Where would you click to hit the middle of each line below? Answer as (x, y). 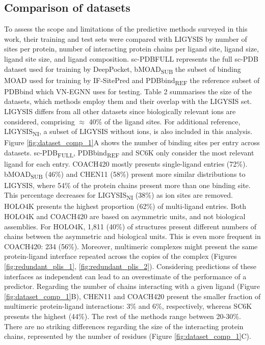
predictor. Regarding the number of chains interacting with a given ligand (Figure (132, 286)
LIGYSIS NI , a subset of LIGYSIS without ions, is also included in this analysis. (128, 132)
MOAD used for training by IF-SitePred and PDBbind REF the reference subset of (132, 81)
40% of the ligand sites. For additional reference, (165, 121)
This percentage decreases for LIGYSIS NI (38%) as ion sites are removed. (118, 196)
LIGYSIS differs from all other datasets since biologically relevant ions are (120, 111)
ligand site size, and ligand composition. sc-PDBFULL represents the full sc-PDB (131, 58)
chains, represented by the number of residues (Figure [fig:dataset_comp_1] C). (128, 336)
